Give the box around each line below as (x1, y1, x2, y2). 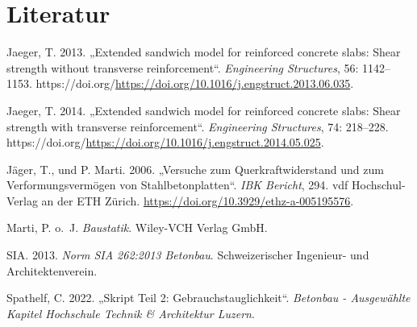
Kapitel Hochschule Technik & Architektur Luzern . (6, 304, 255, 321)
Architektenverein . (6, 262, 98, 279)
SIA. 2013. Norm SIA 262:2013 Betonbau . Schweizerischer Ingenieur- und (6, 246, 369, 263)
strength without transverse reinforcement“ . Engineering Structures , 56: (6, 59, 359, 76)
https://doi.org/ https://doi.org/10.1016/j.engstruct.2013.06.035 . (35, 75, 354, 92)
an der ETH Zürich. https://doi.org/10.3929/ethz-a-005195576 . (41, 192, 354, 209)
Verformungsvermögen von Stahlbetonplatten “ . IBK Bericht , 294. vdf (6, 176, 348, 193)
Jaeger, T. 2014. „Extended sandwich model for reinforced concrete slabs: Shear (6, 101, 401, 118)
